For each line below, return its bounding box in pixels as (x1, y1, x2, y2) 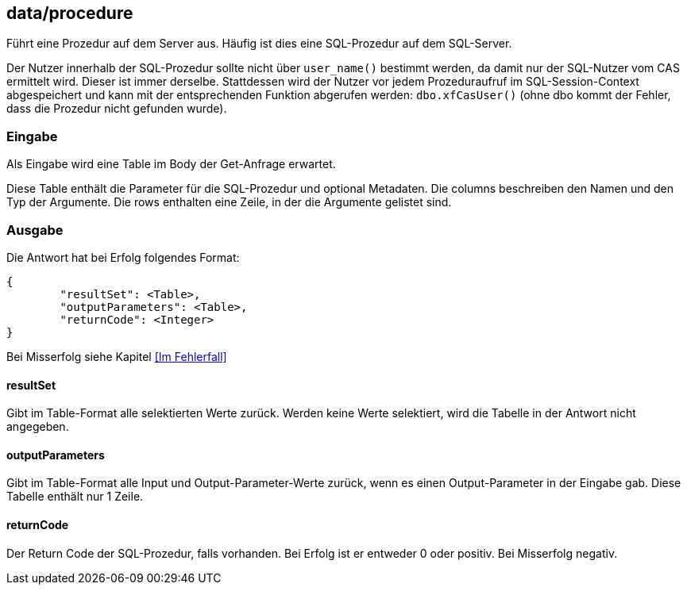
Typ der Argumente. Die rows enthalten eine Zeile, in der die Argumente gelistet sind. (6, 195, 452, 209)
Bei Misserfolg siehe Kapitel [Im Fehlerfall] (6, 349, 227, 363)
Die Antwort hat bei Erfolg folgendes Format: (6, 250, 240, 264)
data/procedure (6, 3, 133, 23)
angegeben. (6, 420, 69, 434)
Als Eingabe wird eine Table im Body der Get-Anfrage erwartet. (6, 157, 336, 171)
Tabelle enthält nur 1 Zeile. (6, 489, 144, 504)
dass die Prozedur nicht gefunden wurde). (6, 102, 227, 116)
